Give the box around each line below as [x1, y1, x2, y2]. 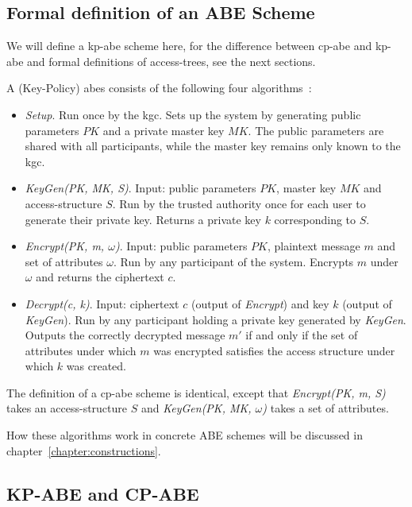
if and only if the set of [245, 327, 358, 343]
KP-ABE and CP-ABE [6, 481, 199, 505]
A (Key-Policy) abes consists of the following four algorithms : [6, 79, 312, 96]
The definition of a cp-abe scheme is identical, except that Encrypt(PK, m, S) [6, 384, 386, 401]
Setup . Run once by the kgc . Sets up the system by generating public [25, 106, 361, 122]
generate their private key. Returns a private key [25, 211, 261, 227]
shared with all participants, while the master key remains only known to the [25, 137, 401, 154]
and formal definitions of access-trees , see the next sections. [27, 52, 316, 69]
